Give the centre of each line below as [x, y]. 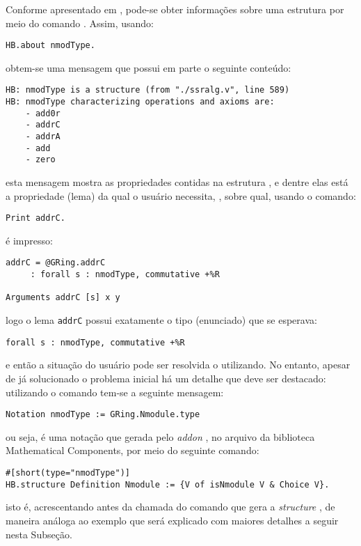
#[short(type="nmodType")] [68, 473]
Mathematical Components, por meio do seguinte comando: [133, 450]
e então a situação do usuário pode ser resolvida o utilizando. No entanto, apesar [178, 365]
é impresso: [29, 240]
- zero [40, 160]
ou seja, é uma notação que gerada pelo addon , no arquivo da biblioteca [160, 436]
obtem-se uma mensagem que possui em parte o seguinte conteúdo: [149, 67]
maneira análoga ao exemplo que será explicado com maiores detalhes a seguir [172, 520]
